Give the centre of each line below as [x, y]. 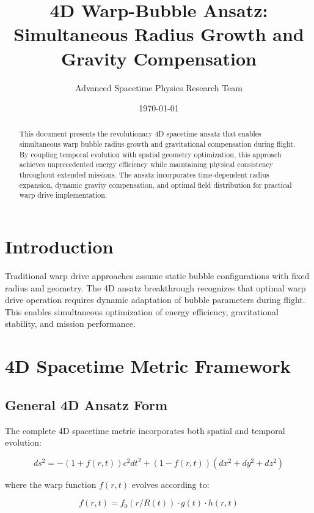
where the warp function [51, 484]
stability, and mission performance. [70, 324]
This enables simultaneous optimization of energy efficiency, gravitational [142, 311]
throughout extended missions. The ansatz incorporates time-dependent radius [144, 175]
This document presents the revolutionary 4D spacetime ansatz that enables [140, 134]
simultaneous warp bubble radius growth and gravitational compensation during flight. [157, 144]
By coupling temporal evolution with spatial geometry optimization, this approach [150, 154]
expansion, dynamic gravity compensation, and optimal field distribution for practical [155, 185]
